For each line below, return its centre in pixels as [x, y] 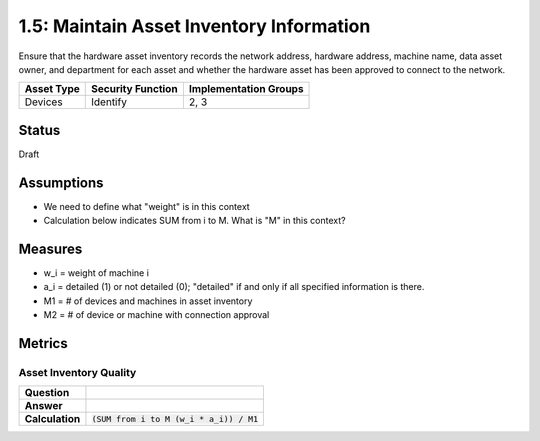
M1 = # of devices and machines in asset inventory [148, 301]
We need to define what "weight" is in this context [146, 206]
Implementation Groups [246, 89]
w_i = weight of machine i [96, 273]
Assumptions [61, 182]
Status [39, 130]
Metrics [43, 343]
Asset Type [52, 89]
